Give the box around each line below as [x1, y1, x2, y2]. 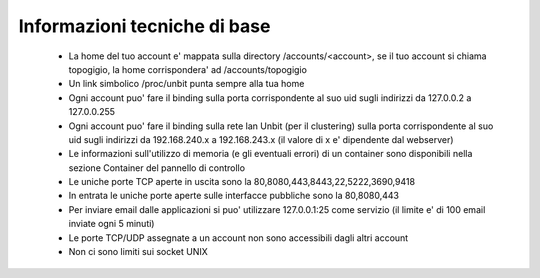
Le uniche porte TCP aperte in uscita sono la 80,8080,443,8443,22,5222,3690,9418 [68, 176, 415, 188]
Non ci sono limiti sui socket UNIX [68, 246, 209, 258]
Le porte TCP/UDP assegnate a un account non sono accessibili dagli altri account [68, 231, 409, 244]
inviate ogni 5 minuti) [68, 218, 155, 230]
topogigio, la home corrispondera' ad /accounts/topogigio [68, 63, 307, 75]
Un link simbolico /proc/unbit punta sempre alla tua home [68, 78, 305, 90]
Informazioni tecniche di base [18, 15, 271, 37]
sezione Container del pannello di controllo [68, 161, 245, 174]
